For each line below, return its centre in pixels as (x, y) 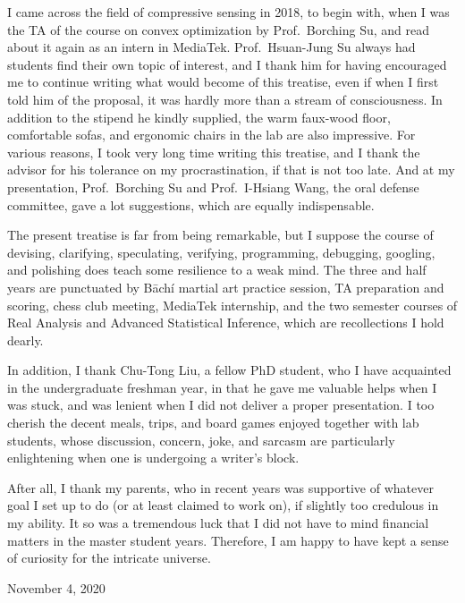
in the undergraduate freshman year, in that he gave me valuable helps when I (222, 387)
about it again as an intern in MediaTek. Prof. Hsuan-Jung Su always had (211, 47)
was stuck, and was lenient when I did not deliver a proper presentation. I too (221, 405)
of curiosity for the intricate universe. (109, 558)
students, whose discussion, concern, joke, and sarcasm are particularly (201, 440)
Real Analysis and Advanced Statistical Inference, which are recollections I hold (226, 323)
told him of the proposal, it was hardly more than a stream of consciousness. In (225, 99)
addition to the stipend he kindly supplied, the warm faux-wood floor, (199, 117)
